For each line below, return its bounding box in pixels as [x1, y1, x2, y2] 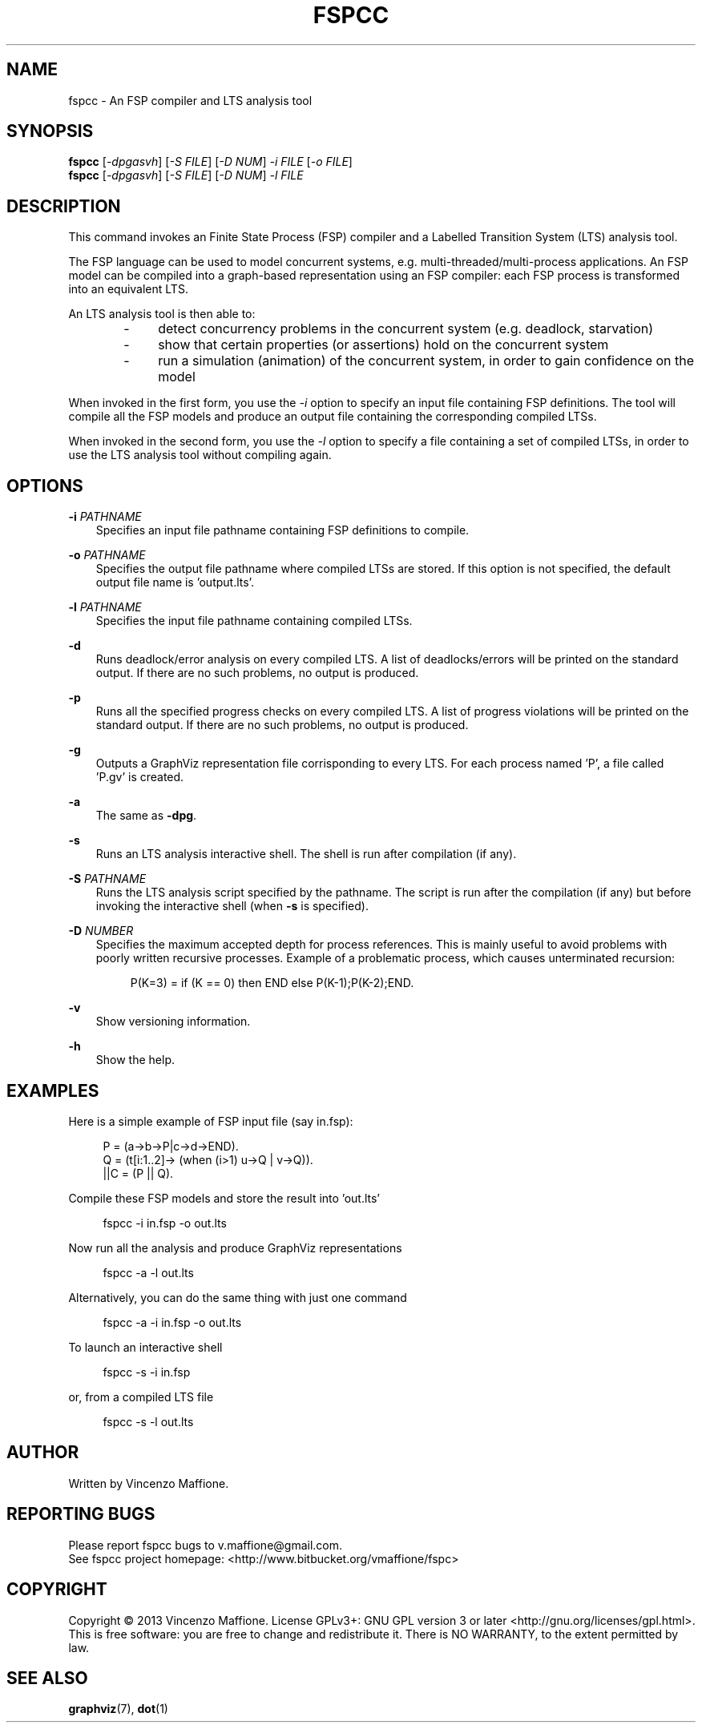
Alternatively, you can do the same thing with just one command [68, 1290, 407, 1304]
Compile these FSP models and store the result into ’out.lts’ [68, 1191, 380, 1205]
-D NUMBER [68, 924, 134, 938]
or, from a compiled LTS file [68, 1389, 214, 1404]
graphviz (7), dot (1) [68, 1702, 168, 1716]
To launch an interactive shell [68, 1340, 223, 1354]
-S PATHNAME [68, 872, 147, 886]
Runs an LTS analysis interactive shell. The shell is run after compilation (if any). [95, 847, 517, 861]
